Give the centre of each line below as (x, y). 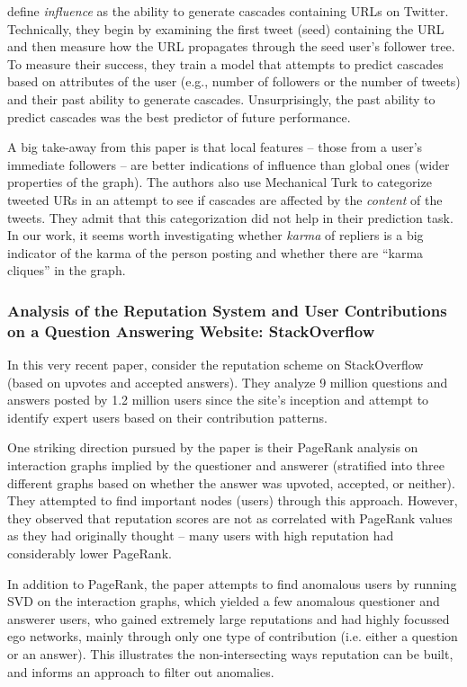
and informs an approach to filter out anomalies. (141, 671)
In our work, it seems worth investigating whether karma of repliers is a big (216, 235)
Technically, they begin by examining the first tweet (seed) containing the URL (226, 28)
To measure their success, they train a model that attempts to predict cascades (225, 63)
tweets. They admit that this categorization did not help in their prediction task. (230, 217)
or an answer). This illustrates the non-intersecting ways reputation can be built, (230, 653)
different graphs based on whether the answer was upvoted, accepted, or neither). (231, 482)
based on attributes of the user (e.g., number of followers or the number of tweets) (234, 81)
